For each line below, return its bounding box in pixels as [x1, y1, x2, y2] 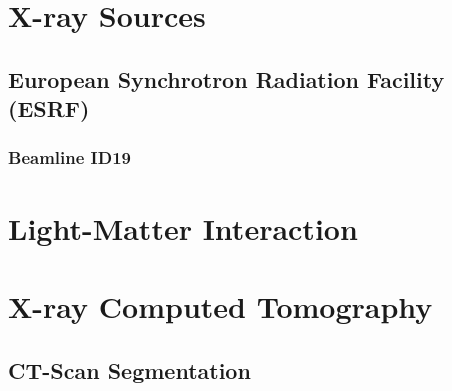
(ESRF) [8, 93, 90, 124]
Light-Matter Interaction [8, 207, 358, 248]
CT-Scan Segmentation [8, 354, 251, 385]
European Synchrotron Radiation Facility [8, 63, 445, 94]
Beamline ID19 [8, 145, 131, 170]
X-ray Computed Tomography [8, 285, 433, 326]
